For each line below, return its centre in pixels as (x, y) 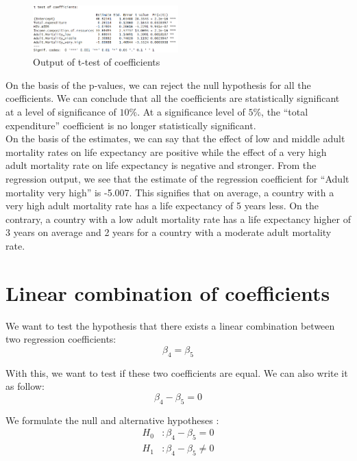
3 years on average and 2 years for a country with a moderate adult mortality (169, 232)
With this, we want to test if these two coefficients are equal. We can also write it (177, 372)
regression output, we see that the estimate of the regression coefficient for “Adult (177, 179)
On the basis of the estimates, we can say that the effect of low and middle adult (175, 139)
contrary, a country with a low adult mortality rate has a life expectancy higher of (178, 219)
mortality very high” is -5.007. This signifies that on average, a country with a (170, 192)
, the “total (285, 112)
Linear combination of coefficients (168, 292)
